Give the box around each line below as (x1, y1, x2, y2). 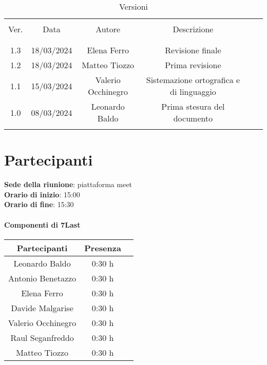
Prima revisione (165, 59, 221, 71)
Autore (96, 23, 121, 35)
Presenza (84, 241, 121, 254)
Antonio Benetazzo (8, 272, 77, 284)
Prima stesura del (161, 100, 225, 112)
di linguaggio (170, 86, 216, 97)
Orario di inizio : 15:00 (4, 189, 80, 199)
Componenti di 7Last (4, 219, 81, 230)
